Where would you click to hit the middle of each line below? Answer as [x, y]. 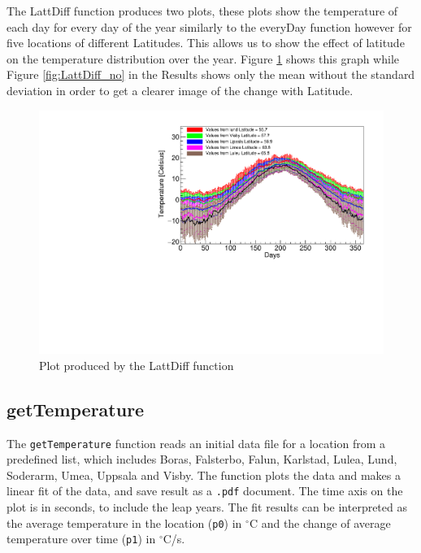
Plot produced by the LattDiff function [137, 365]
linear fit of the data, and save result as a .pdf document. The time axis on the [205, 491]
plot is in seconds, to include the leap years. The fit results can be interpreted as [207, 507]
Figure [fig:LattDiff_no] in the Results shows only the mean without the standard [211, 74]
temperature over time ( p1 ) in [81, 539]
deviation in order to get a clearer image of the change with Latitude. [180, 90]
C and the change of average [320, 523]
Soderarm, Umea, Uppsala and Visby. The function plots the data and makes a [204, 475]
